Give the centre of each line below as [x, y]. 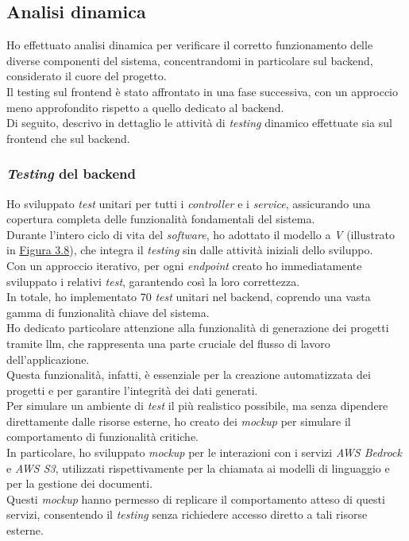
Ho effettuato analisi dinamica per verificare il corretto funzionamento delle [190, 45]
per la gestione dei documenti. [80, 483]
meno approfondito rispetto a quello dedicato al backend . [145, 107]
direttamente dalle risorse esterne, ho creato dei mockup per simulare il [179, 421]
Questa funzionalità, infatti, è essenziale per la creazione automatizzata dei [189, 375]
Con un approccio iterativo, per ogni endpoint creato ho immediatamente [184, 265]
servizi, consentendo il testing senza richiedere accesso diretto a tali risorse [187, 514]
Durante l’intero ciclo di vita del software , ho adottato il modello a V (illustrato [201, 234]
